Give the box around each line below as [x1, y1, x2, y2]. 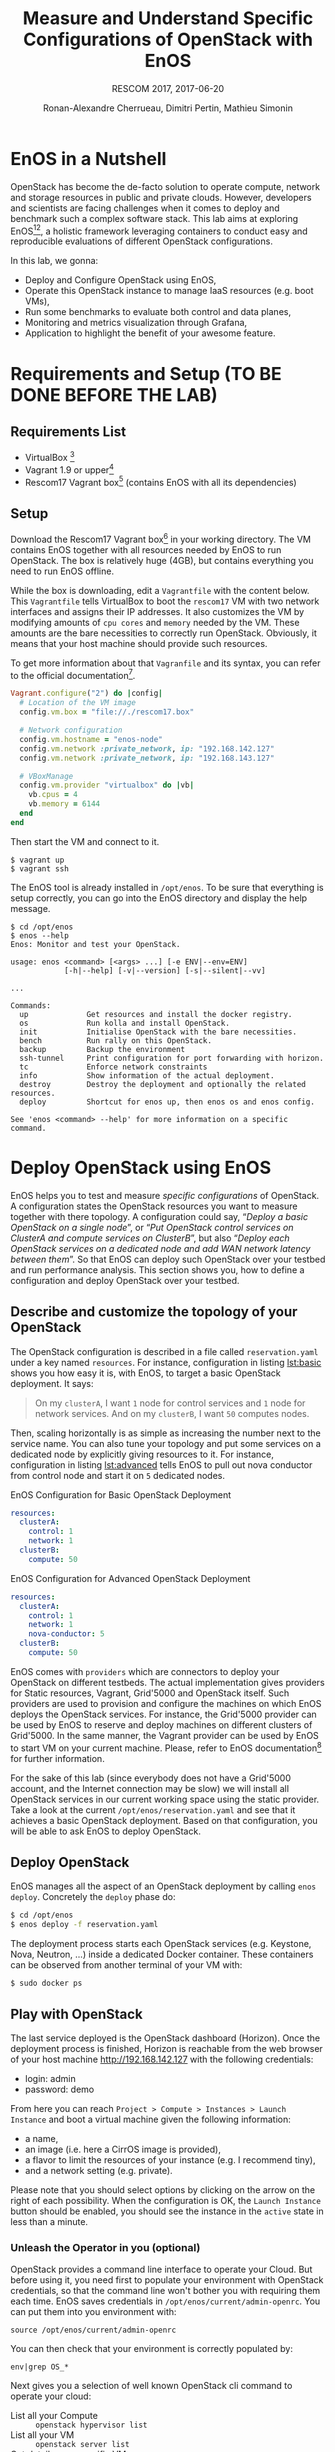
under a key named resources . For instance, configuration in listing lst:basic [10, 1356, 322, 1368]
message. [10, 902, 51, 914]
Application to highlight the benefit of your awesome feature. [24, 327, 277, 339]
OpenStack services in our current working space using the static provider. [10, 1793, 320, 1805]
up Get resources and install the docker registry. [19, 1009, 293, 1019]
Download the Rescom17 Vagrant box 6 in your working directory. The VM [10, 532, 312, 545]
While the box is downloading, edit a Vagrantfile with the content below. [10, 584, 310, 596]
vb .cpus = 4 [28, 790, 78, 800]
